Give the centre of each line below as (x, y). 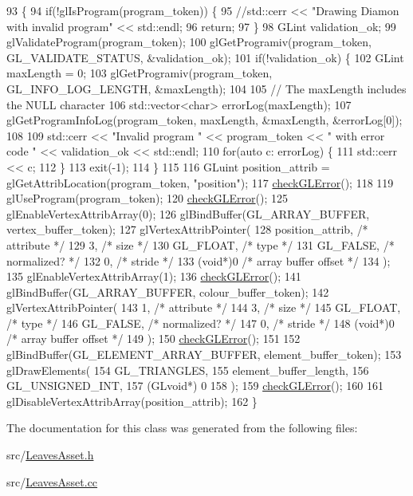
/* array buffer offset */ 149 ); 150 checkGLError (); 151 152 (153, 339)
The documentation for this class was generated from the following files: (182, 428)
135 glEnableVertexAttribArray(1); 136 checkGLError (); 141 (154, 276)
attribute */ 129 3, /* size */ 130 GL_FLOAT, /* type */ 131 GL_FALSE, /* (201, 244)
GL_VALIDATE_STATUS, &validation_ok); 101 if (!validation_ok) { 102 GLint (205, 57)
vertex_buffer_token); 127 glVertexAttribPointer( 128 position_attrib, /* (187, 229)
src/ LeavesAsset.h (50, 455)
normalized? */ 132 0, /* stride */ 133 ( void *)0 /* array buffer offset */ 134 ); (199, 260)
